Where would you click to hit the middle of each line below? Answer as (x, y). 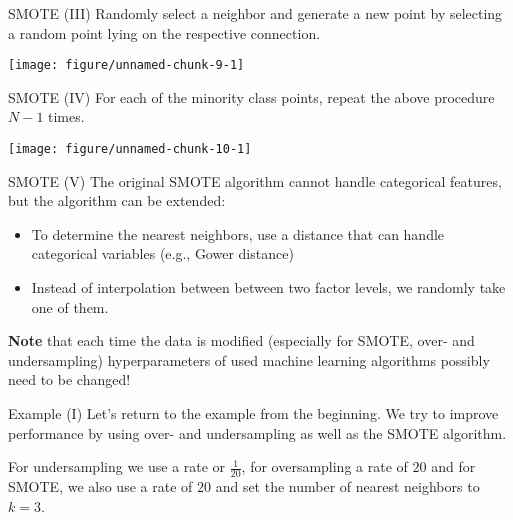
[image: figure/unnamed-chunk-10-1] (130, 149)
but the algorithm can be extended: (117, 200)
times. (66, 116)
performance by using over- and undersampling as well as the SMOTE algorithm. (257, 432)
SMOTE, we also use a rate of (100, 486)
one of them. (70, 306)
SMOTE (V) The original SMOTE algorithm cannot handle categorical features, (255, 180)
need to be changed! (69, 379)
